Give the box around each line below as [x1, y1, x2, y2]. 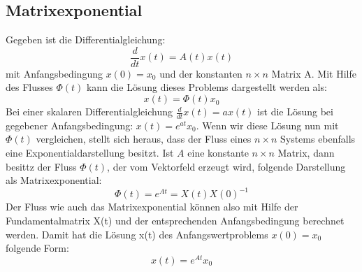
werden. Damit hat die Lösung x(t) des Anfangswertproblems [6, 227, 268, 241]
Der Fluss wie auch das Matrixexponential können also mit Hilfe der [6, 199, 298, 214]
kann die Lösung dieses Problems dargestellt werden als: [86, 80, 327, 94]
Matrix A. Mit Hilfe [271, 66, 356, 80]
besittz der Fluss [6, 159, 77, 173]
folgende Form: [6, 241, 69, 255]
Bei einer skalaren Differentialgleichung [6, 104, 173, 119]
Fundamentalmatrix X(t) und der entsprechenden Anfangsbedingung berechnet [6, 213, 345, 227]
